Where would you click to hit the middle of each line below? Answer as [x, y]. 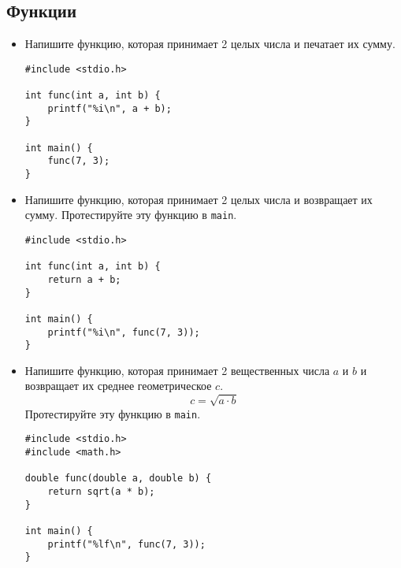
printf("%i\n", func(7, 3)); [124, 332]
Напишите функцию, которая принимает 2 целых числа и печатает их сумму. [210, 44]
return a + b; [84, 279]
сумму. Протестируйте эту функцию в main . [131, 215]
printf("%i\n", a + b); [110, 108]
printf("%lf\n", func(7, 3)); [126, 544]
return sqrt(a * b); [101, 491]
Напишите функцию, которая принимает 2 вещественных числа [177, 370]
